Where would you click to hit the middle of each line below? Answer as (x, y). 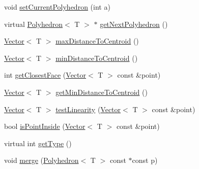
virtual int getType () (38, 143)
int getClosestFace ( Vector (45, 75)
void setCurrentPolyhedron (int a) (57, 7)
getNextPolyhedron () (134, 24)
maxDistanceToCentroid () (97, 41)
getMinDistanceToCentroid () (102, 92)
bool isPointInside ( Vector (45, 126)
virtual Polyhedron (34, 24)
